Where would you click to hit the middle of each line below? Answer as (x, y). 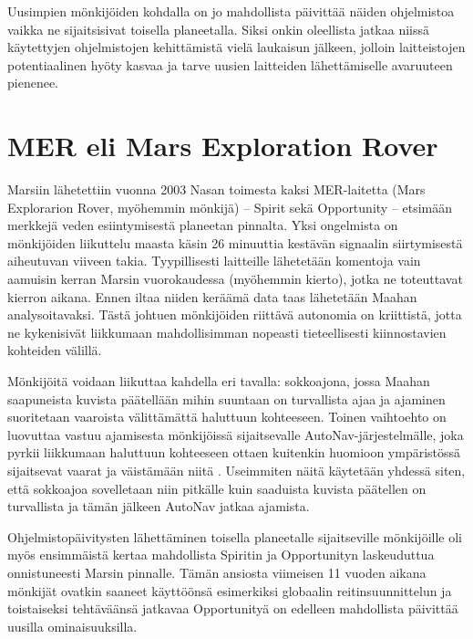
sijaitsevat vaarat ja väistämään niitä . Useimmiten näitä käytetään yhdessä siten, (236, 470)
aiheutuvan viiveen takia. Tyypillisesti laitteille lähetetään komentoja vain (214, 261)
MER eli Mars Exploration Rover (223, 146)
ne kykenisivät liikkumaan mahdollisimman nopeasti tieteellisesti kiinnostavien (227, 332)
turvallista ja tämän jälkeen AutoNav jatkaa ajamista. (159, 506)
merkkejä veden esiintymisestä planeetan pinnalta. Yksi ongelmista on (203, 225)
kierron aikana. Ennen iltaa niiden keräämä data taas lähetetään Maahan (212, 296)
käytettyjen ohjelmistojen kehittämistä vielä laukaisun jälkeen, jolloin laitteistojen (236, 47)
